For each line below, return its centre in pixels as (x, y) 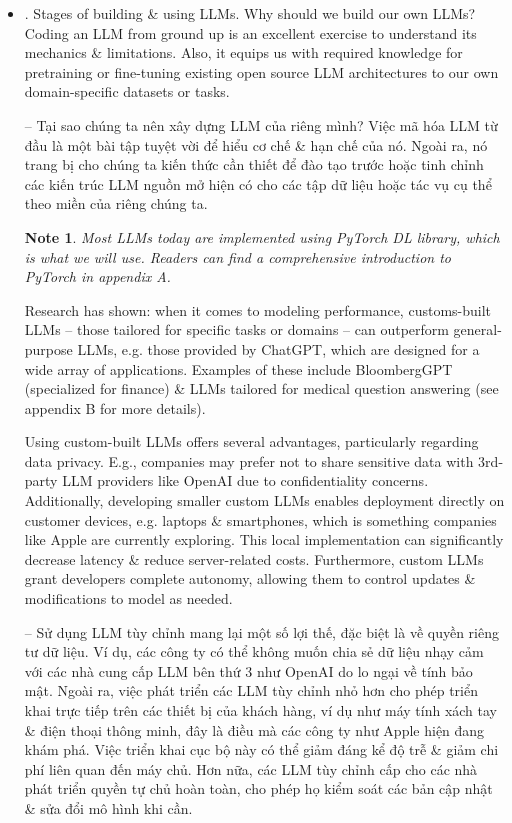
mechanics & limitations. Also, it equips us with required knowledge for (243, 52)
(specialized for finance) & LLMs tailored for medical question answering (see (261, 388)
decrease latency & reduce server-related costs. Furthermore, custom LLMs (254, 558)
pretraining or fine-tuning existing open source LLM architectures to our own (261, 71)
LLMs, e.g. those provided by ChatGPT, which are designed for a (278, 348)
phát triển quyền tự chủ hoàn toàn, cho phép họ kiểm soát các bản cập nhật (258, 788)
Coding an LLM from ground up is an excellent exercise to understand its (250, 32)
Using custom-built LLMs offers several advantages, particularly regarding (251, 441)
